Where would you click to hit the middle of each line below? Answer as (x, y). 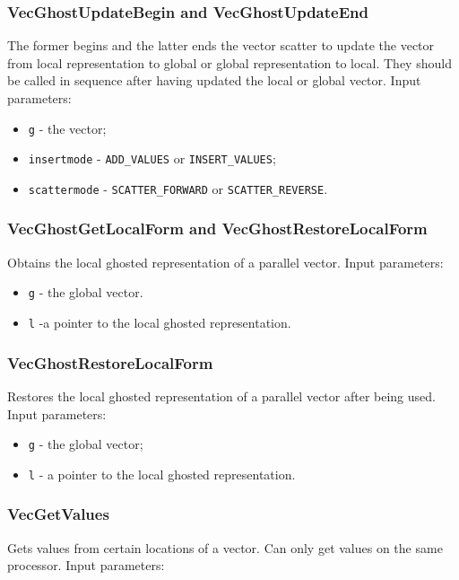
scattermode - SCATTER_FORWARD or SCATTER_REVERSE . (178, 188)
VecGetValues (58, 514)
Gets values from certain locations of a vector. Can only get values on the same (225, 547)
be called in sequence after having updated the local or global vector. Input (214, 80)
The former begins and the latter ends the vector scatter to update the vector (221, 45)
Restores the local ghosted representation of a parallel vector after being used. (221, 395)
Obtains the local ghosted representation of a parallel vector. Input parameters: (225, 262)
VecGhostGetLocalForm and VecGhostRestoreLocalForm (217, 228)
